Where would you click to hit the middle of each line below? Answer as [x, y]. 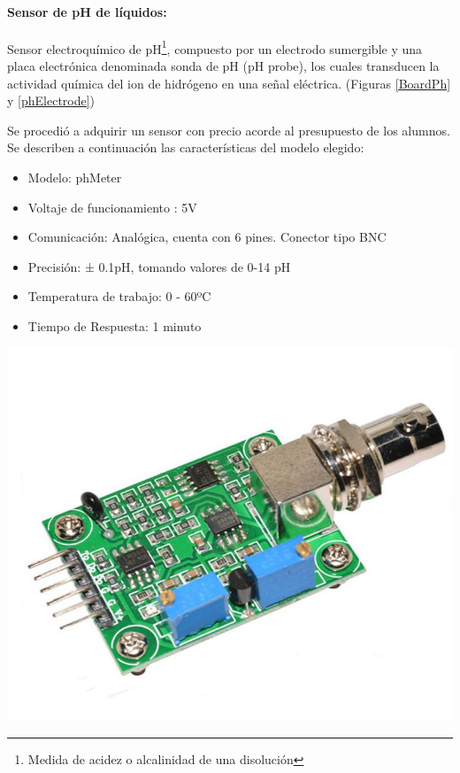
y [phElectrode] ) [51, 100]
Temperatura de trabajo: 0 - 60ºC [119, 296]
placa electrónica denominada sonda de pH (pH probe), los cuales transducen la [223, 66]
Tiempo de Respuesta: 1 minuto [115, 325]
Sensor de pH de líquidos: [87, 11]
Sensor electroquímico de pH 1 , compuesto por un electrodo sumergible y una [215, 47]
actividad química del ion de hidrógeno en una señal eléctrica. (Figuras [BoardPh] [229, 83]
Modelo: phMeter [75, 178]
